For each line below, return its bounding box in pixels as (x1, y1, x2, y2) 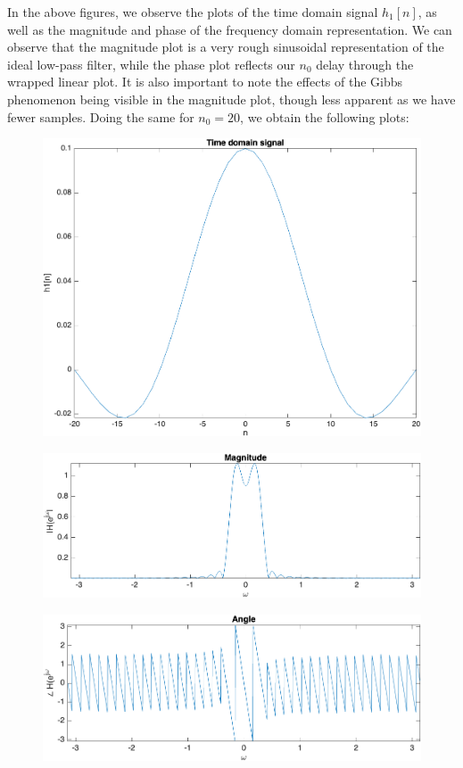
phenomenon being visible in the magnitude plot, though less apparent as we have (7, 89, 456, 108)
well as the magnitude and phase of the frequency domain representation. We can (7, 20, 452, 38)
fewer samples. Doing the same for (7, 107, 194, 126)
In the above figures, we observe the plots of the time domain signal (7, 3, 378, 21)
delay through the (316, 54, 414, 73)
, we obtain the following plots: (240, 107, 409, 126)
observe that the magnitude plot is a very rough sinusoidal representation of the (7, 37, 444, 56)
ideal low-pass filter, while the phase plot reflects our (7, 54, 295, 73)
